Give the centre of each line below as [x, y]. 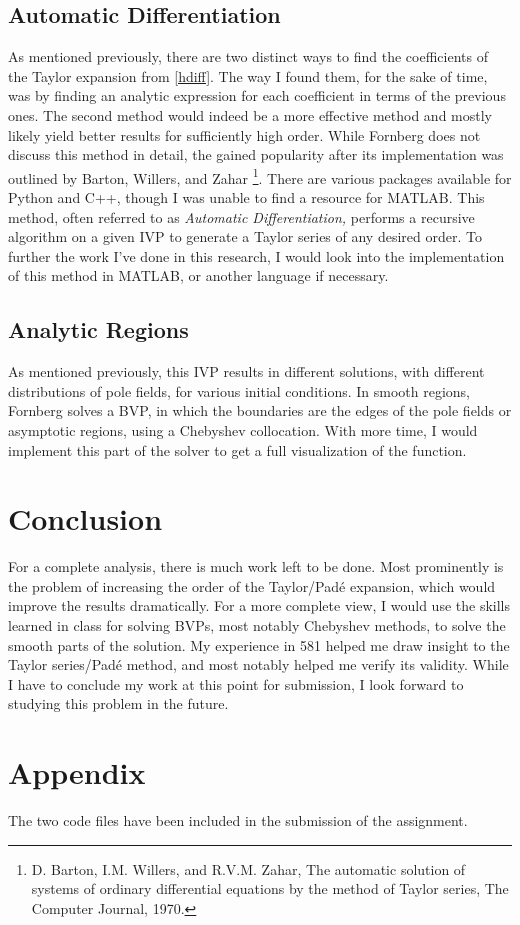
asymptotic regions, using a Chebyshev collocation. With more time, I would [243, 429]
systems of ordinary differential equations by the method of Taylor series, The [270, 888]
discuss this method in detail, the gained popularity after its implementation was [256, 154]
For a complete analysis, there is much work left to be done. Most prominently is [256, 566]
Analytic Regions [98, 329]
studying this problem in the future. [118, 703]
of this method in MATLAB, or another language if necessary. [198, 275]
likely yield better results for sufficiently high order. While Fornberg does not [244, 134]
